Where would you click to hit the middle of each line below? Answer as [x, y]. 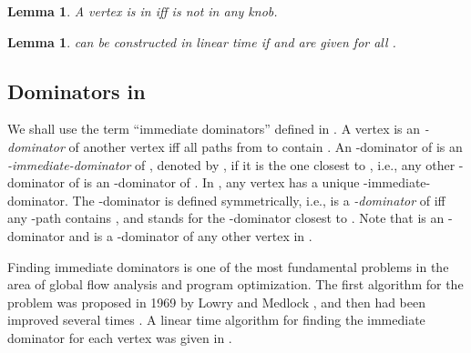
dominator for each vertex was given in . [120, 337]
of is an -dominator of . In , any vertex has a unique [214, 182]
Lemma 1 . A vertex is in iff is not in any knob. [143, 11]
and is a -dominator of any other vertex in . [190, 235]
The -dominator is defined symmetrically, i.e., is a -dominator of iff [259, 200]
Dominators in [77, 91]
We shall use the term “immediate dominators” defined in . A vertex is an [214, 129]
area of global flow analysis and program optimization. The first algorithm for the [235, 284]
